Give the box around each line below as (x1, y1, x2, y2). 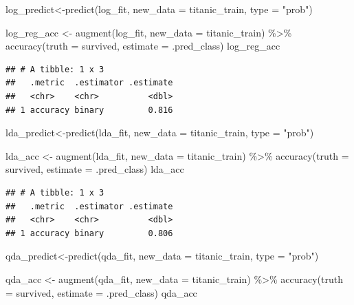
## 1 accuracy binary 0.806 (5, 228, 173, 238)
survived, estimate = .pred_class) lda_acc (5, 162, 184, 176)
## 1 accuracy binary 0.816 (5, 105, 173, 115)
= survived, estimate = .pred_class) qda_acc (5, 285, 197, 299)
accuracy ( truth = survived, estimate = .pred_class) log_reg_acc (5, 39, 280, 53)
